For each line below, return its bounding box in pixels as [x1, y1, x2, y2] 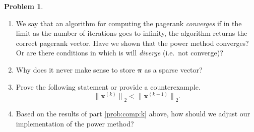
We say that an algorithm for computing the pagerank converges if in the [16, 18, 242, 28]
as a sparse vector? [144, 64, 203, 75]
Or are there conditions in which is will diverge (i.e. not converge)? [16, 47, 223, 58]
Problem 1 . [4, 1, 43, 11]
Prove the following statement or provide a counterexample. [16, 81, 201, 92]
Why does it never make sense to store [16, 64, 135, 75]
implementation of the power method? [16, 118, 134, 128]
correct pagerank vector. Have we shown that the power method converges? [16, 37, 249, 48]
